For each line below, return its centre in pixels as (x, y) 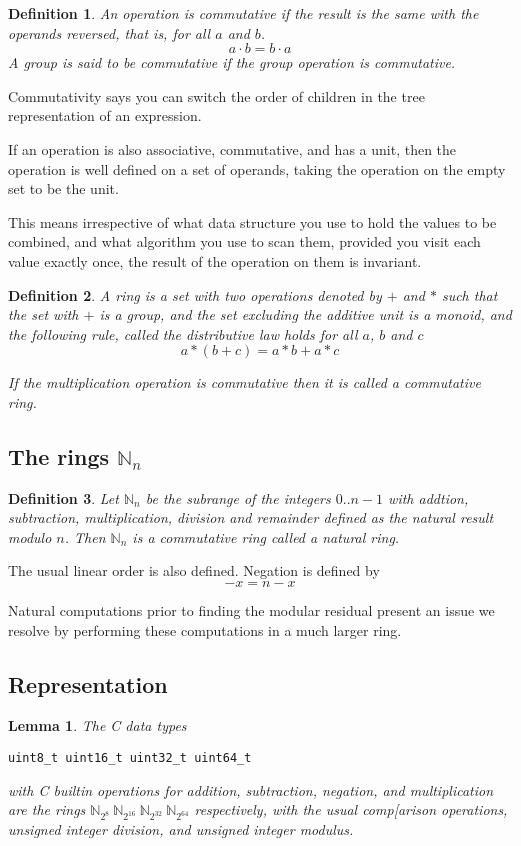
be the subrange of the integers (238, 497)
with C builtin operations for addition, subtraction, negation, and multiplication (251, 789)
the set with (43, 314)
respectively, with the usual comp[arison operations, (351, 809)
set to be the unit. (63, 188)
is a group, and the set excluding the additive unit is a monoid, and (305, 314)
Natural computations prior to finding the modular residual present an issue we (251, 610)
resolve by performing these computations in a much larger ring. (205, 629)
